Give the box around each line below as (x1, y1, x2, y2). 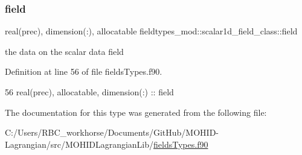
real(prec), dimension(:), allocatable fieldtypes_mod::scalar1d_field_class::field (5, 25, 298, 37)
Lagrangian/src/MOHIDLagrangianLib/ (5, 138, 154, 150)
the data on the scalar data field (5, 45, 124, 57)
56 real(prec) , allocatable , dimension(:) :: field (5, 86, 174, 98)
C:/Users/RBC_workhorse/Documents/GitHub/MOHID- (5, 126, 219, 139)
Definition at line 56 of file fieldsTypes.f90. (5, 65, 162, 78)
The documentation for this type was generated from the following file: (5, 106, 267, 118)
